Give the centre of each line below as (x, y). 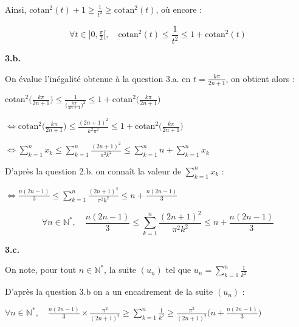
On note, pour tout (41, 270)
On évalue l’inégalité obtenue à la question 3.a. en (98, 78)
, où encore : (179, 9)
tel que (178, 270)
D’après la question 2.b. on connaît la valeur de (93, 170)
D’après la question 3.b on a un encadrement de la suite (109, 291)
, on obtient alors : (260, 78)
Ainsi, (16, 9)
